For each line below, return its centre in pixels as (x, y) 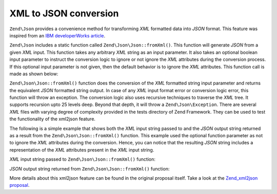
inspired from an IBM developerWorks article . (57, 35)
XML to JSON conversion (64, 13)
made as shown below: (34, 74)
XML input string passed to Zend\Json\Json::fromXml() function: (83, 159)
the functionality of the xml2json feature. (53, 119)
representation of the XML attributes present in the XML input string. (82, 150)
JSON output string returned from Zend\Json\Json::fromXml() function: (90, 168)
